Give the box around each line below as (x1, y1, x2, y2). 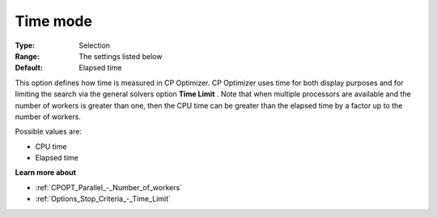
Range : (15, 51, 40, 61)
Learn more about (15, 168, 77, 177)
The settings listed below (78, 51, 163, 61)
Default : (15, 63, 44, 73)
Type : (15, 40, 36, 50)
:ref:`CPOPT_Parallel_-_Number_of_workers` (35, 182, 182, 192)
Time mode (15, 12, 93, 30)
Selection (78, 40, 111, 50)
